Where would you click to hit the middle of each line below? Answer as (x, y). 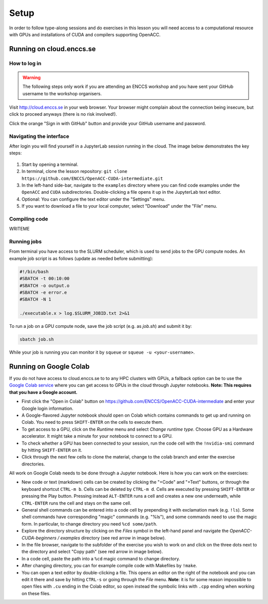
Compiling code (29, 219)
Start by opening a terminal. (50, 164)
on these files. (36, 593)
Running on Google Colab (49, 366)
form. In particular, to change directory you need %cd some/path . (89, 524)
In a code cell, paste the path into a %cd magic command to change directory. (101, 558)
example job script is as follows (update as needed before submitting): (81, 258)
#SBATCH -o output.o (44, 285)
